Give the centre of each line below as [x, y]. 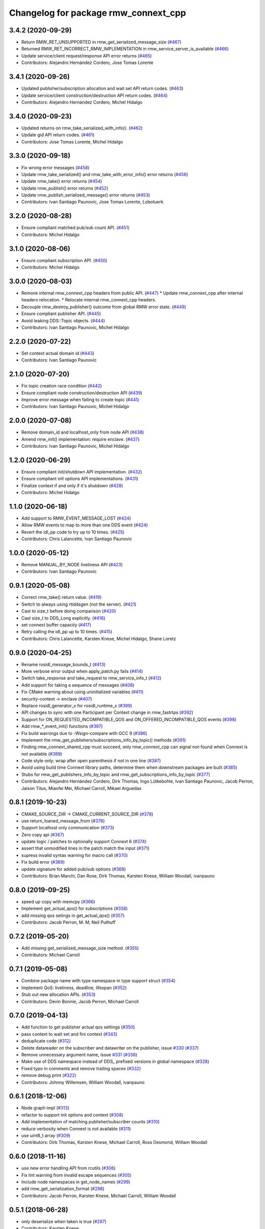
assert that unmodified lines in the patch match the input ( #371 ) [85, 849]
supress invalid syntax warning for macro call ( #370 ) [75, 855]
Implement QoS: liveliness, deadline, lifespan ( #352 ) [74, 988]
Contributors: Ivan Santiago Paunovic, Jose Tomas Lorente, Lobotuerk [93, 202]
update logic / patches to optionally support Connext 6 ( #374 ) [84, 842]
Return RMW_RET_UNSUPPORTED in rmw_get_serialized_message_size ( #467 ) [101, 42]
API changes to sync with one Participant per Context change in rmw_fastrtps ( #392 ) [107, 712]
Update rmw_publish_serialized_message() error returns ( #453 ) [86, 195]
